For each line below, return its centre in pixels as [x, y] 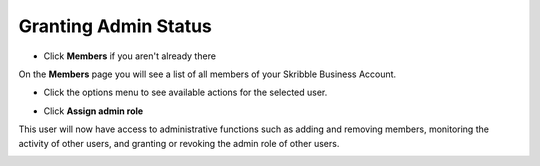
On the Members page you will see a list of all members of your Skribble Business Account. [207, 74]
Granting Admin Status [115, 26]
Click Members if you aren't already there [130, 56]
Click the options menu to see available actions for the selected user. [185, 92]
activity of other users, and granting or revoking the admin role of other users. [179, 143]
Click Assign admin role [93, 111]
